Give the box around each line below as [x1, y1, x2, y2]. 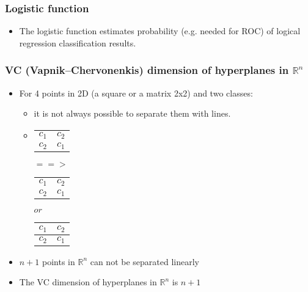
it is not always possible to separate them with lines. [34, 107, 231, 120]
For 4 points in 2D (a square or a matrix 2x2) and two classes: [19, 86, 253, 99]
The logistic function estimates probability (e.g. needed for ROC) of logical [19, 24, 301, 37]
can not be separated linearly [90, 255, 199, 268]
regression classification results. [19, 36, 136, 49]
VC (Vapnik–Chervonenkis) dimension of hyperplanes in [5, 62, 289, 78]
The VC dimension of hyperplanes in [19, 276, 157, 288]
